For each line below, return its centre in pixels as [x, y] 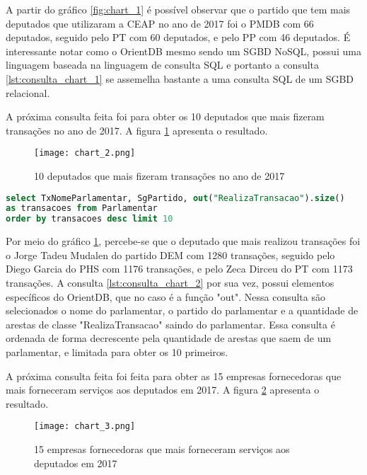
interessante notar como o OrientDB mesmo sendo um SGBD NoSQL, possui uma [183, 51]
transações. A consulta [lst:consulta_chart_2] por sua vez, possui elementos [170, 282]
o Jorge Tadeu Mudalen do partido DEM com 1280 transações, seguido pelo [170, 254]
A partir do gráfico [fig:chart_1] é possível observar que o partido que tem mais [178, 9]
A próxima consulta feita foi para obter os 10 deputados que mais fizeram [165, 116]
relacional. [28, 92]
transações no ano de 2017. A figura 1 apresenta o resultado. [137, 130]
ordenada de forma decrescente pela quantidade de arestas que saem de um [169, 338]
